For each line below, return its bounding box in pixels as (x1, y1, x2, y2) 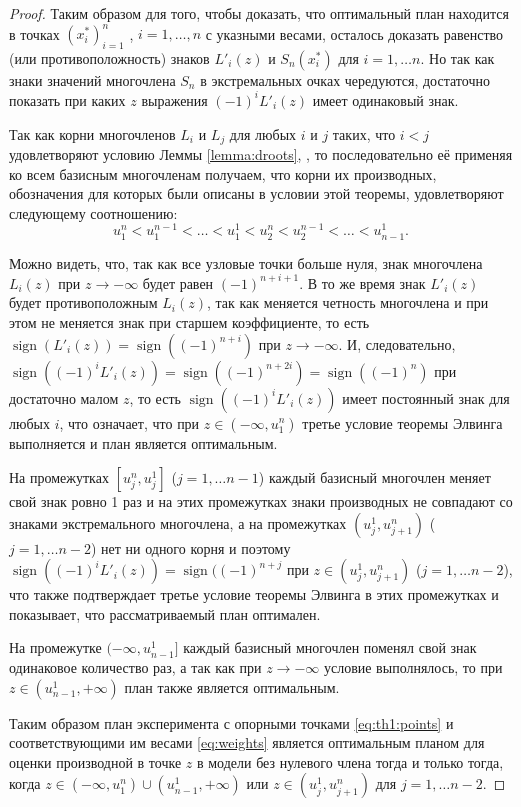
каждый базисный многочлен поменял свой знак (183, 637, 477, 658)
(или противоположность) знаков (9, 47, 210, 68)
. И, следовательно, (338, 333, 456, 354)
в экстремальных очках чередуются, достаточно (200, 69, 490, 90)
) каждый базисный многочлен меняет (258, 467, 491, 488)
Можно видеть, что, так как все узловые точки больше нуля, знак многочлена (9, 252, 483, 273)
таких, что (332, 123, 396, 144)
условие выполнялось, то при (323, 657, 503, 678)
